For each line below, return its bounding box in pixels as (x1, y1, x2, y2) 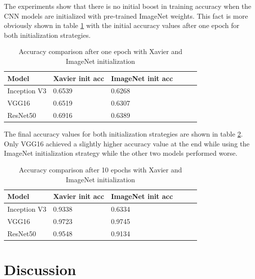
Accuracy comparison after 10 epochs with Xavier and (19, 164, 182, 174)
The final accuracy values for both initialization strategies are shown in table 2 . (4, 129, 243, 139)
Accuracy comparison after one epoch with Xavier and (18, 46, 182, 56)
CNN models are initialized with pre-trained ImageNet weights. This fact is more (4, 10, 248, 21)
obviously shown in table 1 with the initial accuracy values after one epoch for (4, 20, 240, 30)
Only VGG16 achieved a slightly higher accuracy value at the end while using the (4, 138, 250, 148)
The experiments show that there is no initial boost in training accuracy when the (4, 1, 252, 11)
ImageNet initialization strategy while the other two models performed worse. (4, 148, 238, 158)
